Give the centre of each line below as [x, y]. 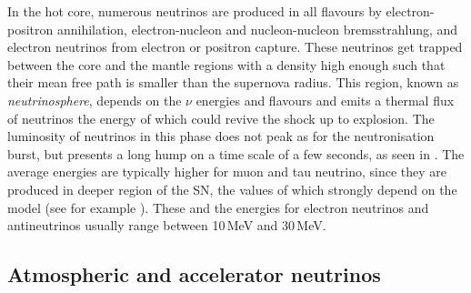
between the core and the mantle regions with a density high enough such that [226, 64]
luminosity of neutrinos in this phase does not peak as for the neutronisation [221, 136]
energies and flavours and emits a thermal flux [325, 100]
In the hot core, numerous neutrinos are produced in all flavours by [195, 11]
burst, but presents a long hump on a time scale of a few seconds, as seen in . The [236, 153]
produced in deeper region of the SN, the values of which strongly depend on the [232, 189]
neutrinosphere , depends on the [95, 100]
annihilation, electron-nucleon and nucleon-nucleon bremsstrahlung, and [257, 29]
